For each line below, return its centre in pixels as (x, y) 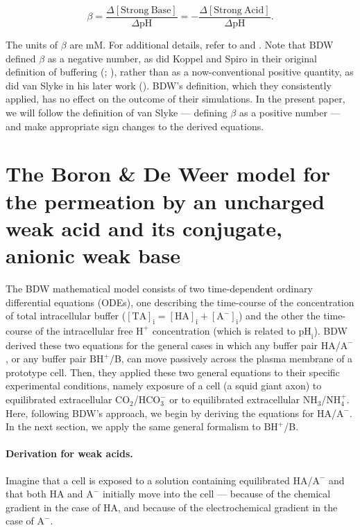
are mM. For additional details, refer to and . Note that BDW (202, 45)
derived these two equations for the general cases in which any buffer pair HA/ (173, 345)
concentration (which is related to (224, 330)
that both (26, 494)
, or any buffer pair (46, 359)
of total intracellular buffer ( (66, 316)
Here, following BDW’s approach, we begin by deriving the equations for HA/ (171, 413)
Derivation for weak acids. (69, 453)
